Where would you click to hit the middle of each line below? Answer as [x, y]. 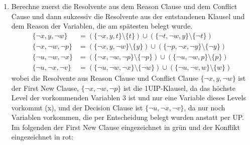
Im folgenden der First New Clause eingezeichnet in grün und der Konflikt [126, 127]
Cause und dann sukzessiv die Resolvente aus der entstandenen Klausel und [128, 16]
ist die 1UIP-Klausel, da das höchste [179, 88]
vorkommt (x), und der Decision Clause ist [77, 107]
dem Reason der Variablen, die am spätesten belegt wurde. [102, 26]
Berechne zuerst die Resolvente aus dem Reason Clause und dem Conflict [124, 6]
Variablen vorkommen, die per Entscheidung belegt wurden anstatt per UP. [128, 117]
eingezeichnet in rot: [42, 137]
